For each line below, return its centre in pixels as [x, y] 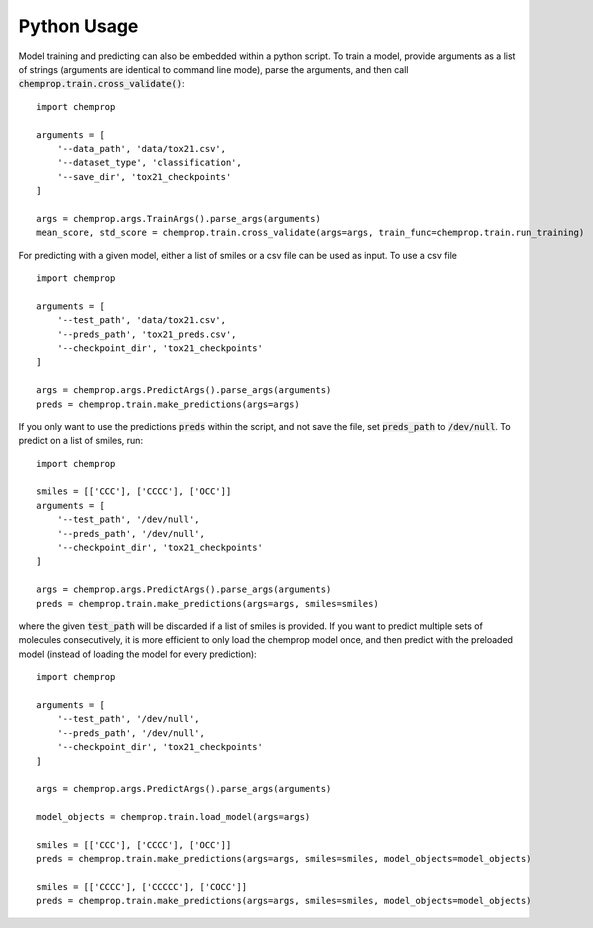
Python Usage [78, 26]
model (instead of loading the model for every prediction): [137, 654]
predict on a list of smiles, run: [81, 441]
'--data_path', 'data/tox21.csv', [141, 148]
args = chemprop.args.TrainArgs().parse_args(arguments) [179, 218]
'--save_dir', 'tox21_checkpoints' [144, 176]
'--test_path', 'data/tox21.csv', [141, 320]
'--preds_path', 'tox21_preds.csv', [146, 334]
